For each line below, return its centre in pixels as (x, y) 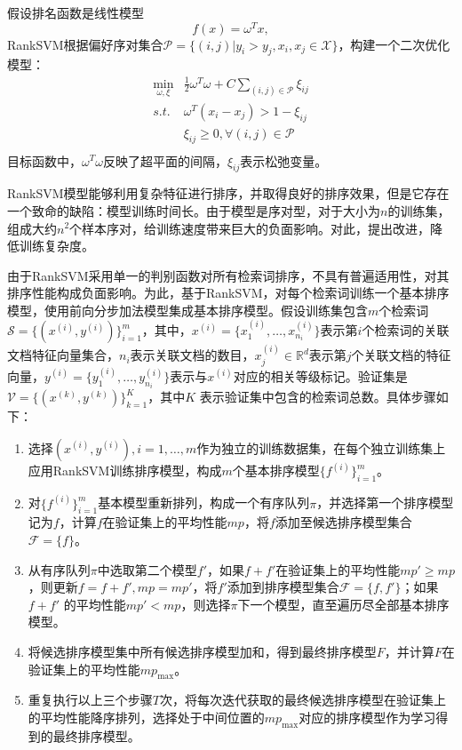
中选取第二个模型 (147, 569)
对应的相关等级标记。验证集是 (320, 375)
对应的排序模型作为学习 (367, 717)
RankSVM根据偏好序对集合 (85, 44)
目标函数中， (44, 160)
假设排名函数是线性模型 (76, 12)
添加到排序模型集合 (283, 587)
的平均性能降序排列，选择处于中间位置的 (146, 717)
